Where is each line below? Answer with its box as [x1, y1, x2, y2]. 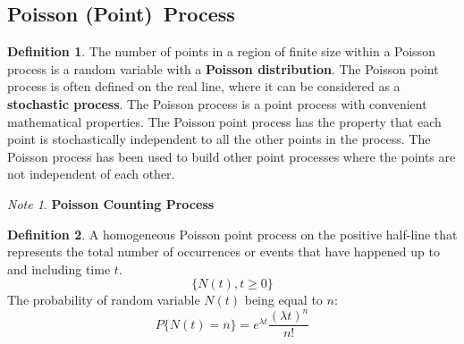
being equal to [244, 290, 323, 309]
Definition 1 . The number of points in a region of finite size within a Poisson [7, 42, 435, 61]
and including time [7, 259, 111, 278]
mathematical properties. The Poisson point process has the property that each [7, 112, 442, 130]
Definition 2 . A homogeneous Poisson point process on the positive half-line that [7, 224, 458, 243]
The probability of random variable [7, 290, 200, 309]
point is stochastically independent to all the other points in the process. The [7, 130, 431, 148]
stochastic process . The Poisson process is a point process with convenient [7, 94, 427, 113]
